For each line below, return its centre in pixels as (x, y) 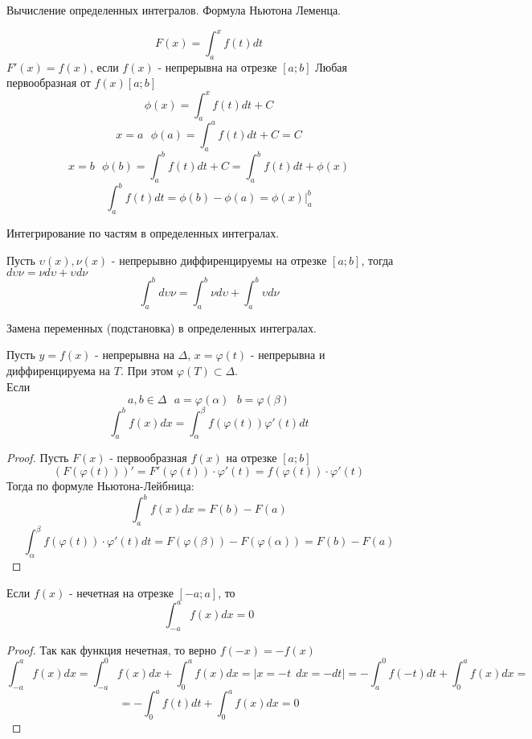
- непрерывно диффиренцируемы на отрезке (219, 260)
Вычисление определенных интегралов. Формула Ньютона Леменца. (174, 10)
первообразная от (49, 83)
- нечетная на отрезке (121, 592)
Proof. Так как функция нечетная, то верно (112, 649)
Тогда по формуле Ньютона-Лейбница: (100, 486)
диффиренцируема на (59, 370)
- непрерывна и (288, 355)
